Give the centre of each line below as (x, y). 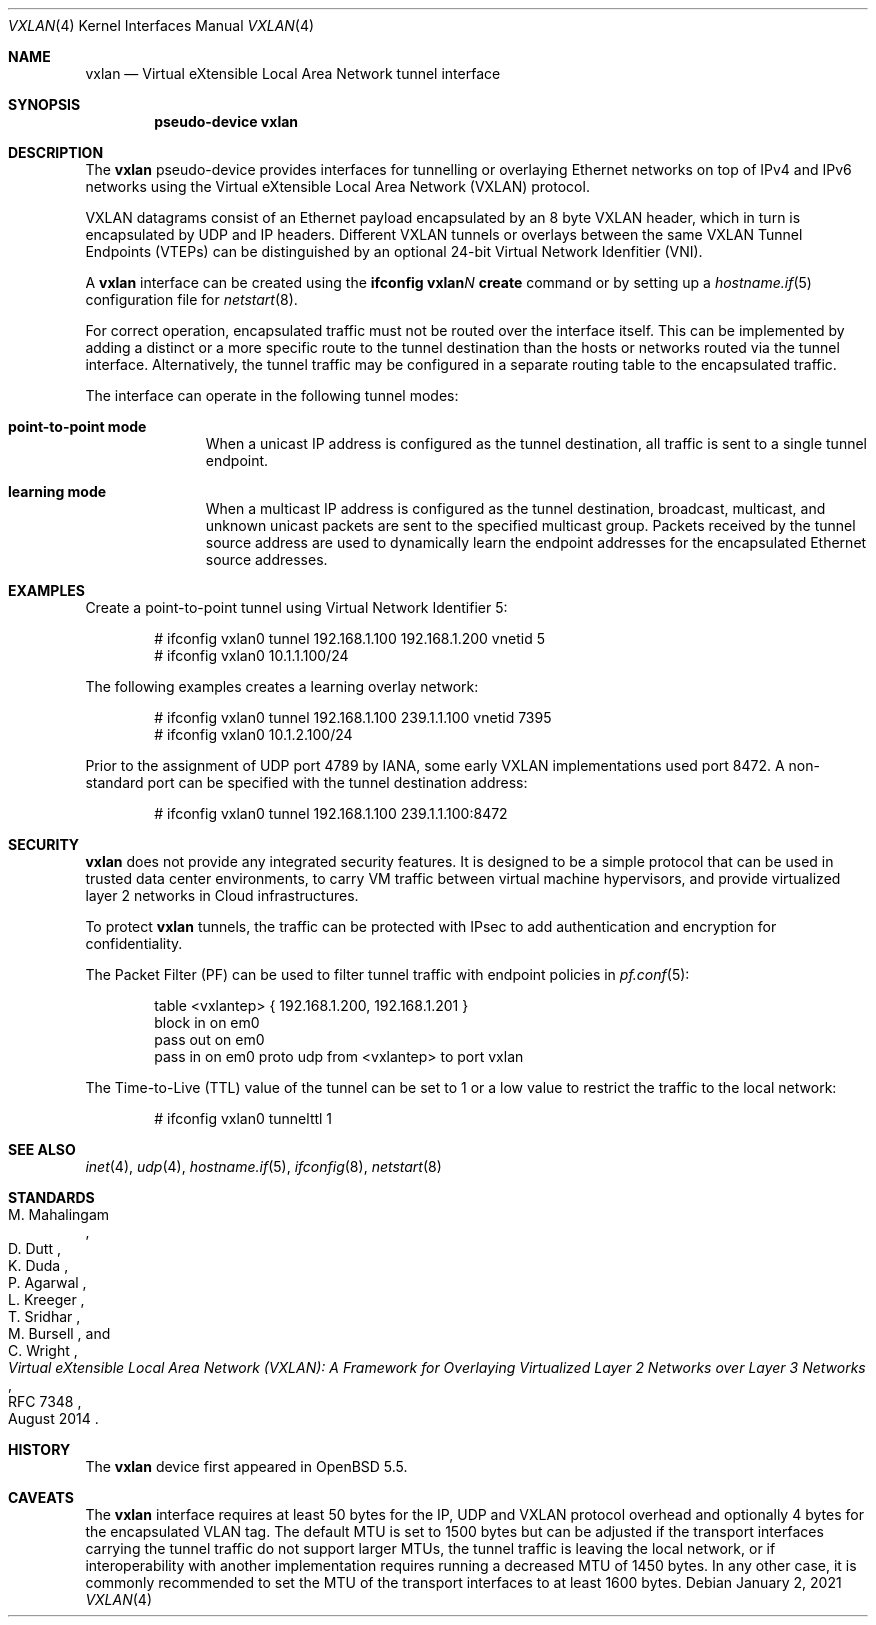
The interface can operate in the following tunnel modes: (272, 395)
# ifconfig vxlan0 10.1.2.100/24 (253, 734)
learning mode (57, 491)
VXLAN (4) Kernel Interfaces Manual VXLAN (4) (161, 25)
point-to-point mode (77, 426)
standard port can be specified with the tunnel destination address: (306, 782)
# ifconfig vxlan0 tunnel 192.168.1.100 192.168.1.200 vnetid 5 (349, 638)
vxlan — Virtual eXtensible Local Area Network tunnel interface (293, 73)
